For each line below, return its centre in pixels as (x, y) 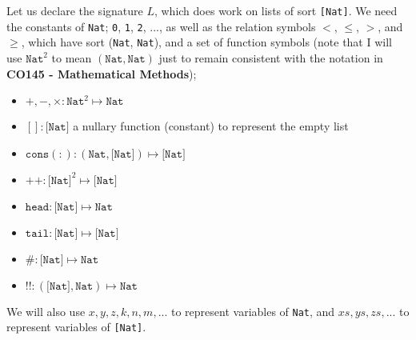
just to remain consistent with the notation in (271, 57)
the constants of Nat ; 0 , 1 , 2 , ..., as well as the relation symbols (161, 26)
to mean (72, 57)
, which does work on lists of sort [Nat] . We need (276, 10)
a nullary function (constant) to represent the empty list (211, 126)
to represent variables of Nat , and (253, 311)
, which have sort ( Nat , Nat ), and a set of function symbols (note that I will (206, 42)
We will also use (46, 311)
